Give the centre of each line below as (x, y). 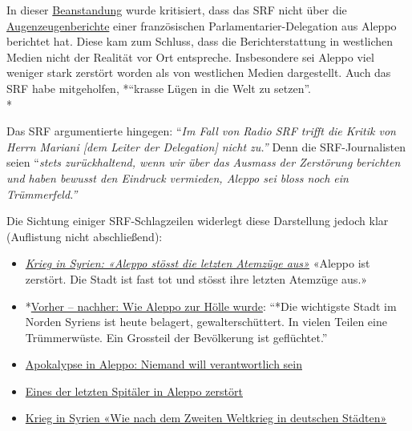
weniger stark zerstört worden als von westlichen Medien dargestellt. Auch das (199, 73)
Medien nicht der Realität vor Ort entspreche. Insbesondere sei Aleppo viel (190, 56)
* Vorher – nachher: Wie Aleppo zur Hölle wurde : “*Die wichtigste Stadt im (211, 306)
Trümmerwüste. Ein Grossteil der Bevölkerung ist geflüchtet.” (176, 337)
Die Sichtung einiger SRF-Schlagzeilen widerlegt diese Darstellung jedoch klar (198, 221)
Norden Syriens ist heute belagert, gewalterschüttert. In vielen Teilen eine (206, 322)
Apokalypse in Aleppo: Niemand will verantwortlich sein (164, 364)
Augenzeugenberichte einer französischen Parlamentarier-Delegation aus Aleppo (202, 25)
